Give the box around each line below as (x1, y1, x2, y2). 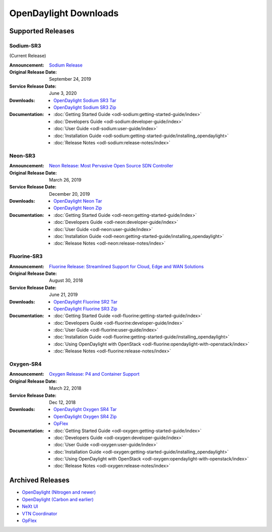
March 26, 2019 (49, 176, 82, 183)
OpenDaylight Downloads (9, 8, 119, 19)
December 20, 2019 (49, 191, 90, 197)
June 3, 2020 (49, 90, 77, 96)
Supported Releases (9, 27, 75, 35)
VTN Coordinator (22, 510, 57, 516)
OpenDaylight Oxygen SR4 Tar (53, 406, 117, 412)
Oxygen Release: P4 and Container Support (49, 371, 140, 377)
